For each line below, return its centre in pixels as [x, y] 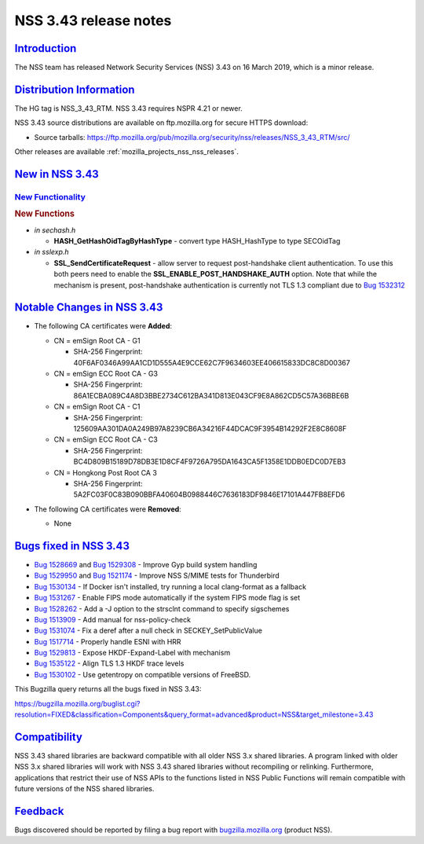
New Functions [44, 214]
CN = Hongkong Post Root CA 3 [105, 472]
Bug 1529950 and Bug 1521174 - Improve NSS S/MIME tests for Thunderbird [157, 576]
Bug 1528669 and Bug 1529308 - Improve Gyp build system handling [146, 564]
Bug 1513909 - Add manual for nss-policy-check [113, 619]
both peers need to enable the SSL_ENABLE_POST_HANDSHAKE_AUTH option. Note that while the [216, 274]
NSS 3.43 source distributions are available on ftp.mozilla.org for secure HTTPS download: [161, 123]
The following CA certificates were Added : [103, 326]
